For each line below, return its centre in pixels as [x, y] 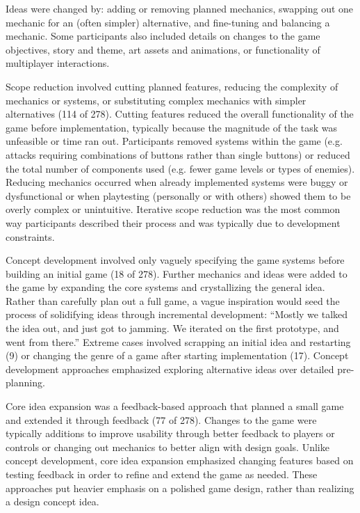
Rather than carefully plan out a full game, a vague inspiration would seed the [173, 300]
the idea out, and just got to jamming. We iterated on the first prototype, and [172, 328]
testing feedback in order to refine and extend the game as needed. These [162, 474]
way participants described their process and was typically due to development [173, 222]
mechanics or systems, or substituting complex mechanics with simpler [156, 100]
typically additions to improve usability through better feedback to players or [170, 433]
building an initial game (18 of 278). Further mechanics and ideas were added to [177, 273]
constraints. [30, 236]
